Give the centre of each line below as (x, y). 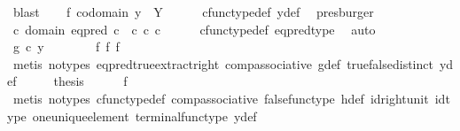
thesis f (90, 81)
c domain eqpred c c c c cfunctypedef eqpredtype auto (194, 29)
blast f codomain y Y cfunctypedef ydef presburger (193, 12)
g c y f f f (66, 46)
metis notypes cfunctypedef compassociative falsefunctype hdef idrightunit (221, 98)
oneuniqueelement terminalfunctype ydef (144, 116)
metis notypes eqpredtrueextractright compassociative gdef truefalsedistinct (223, 63)
